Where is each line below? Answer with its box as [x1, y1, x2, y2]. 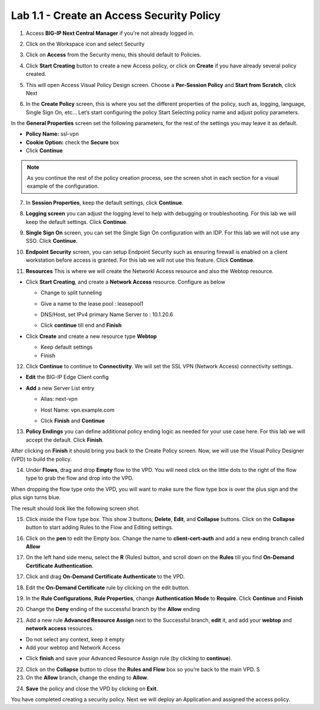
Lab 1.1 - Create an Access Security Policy [11, 9, 221, 22]
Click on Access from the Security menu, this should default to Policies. [25, 51, 201, 59]
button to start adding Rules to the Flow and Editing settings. [25, 524, 174, 531]
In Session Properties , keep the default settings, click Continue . [25, 199, 184, 206]
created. [25, 70, 47, 78]
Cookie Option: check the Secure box [25, 139, 119, 146]
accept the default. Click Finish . [25, 436, 104, 444]
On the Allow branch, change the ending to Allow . [25, 674, 149, 681]
